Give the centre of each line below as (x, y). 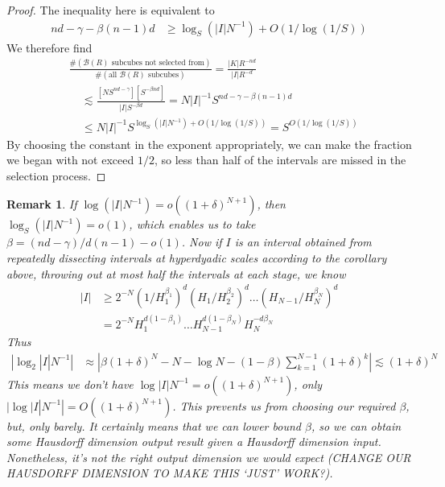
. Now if (202, 242)
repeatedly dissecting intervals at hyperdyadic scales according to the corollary (197, 258)
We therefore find (49, 47)
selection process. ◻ (56, 175)
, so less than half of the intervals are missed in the (280, 160)
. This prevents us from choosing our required (284, 405)
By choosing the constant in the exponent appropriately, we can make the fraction (209, 144)
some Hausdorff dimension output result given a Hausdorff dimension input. (194, 442)
